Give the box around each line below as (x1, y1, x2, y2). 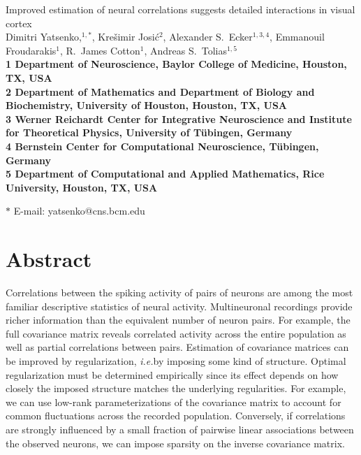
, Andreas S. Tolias (144, 43, 227, 57)
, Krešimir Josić (91, 29, 159, 44)
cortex (6, 15, 32, 30)
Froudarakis (6, 43, 57, 57)
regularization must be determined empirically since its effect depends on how (6, 367, 339, 382)
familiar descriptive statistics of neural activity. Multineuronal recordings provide (6, 298, 353, 313)
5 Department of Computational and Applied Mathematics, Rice (6, 166, 325, 181)
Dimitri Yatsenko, (6, 29, 82, 44)
